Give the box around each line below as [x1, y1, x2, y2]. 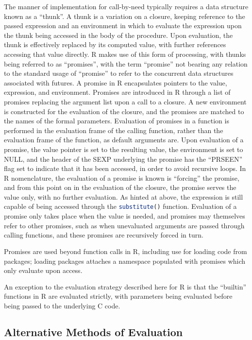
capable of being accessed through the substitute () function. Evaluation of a [4, 201, 237, 211]
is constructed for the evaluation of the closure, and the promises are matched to [4, 106, 244, 116]
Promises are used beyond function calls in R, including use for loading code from [4, 246, 247, 256]
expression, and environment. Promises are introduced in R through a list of [4, 87, 231, 97]
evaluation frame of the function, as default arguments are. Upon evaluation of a [4, 135, 244, 145]
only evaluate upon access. [4, 265, 83, 275]
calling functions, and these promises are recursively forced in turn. [4, 230, 203, 240]
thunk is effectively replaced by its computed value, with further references [4, 39, 226, 50]
